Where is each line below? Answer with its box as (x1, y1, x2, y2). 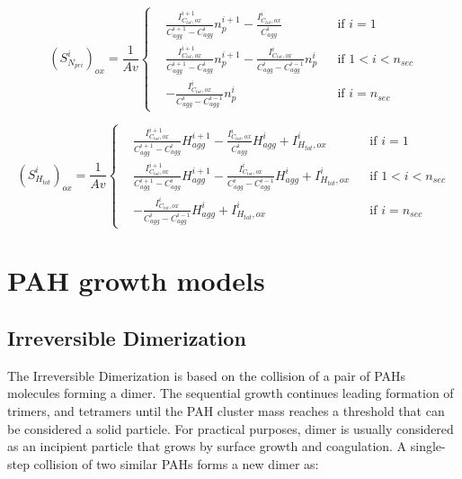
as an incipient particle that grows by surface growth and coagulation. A (7, 437, 407, 456)
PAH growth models (7, 262, 265, 299)
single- (410, 437, 446, 456)
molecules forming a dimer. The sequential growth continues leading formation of (7, 384, 454, 402)
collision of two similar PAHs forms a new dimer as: (33, 454, 319, 473)
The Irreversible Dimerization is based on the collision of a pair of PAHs (7, 366, 406, 384)
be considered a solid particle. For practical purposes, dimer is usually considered (7, 419, 454, 438)
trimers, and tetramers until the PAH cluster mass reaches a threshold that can (7, 402, 445, 420)
